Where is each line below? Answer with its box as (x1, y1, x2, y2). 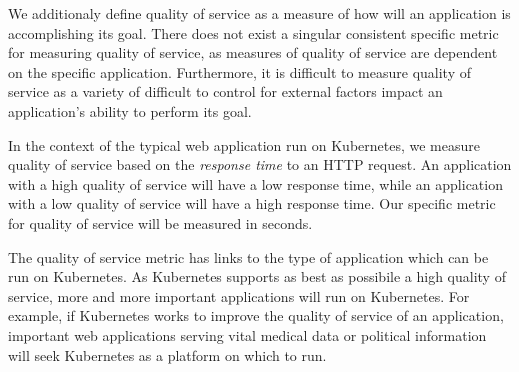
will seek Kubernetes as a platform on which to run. (8, 344, 327, 365)
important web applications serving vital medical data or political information (8, 324, 487, 345)
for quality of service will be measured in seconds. (8, 212, 313, 233)
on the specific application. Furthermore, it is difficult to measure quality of (8, 61, 471, 82)
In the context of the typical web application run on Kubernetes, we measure (8, 134, 480, 155)
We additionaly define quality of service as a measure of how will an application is (8, 3, 511, 23)
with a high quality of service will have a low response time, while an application (8, 173, 503, 194)
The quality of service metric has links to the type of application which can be (8, 246, 489, 267)
